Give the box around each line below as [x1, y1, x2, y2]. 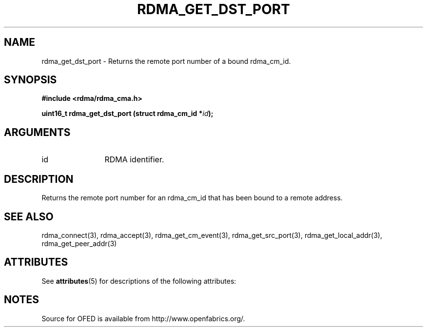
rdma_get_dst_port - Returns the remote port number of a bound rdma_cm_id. [41, 57, 291, 65]
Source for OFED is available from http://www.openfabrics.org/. [41, 314, 245, 323]
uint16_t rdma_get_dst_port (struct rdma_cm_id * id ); [41, 109, 213, 118]
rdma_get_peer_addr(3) [41, 239, 117, 248]
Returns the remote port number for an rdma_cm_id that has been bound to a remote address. [41, 194, 343, 202]
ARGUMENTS [4, 126, 71, 138]
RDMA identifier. [104, 155, 164, 165]
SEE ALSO [4, 210, 54, 223]
